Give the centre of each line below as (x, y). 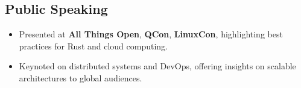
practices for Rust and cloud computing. (93, 46)
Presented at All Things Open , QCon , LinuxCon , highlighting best (151, 34)
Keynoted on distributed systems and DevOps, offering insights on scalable (157, 66)
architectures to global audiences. (81, 77)
